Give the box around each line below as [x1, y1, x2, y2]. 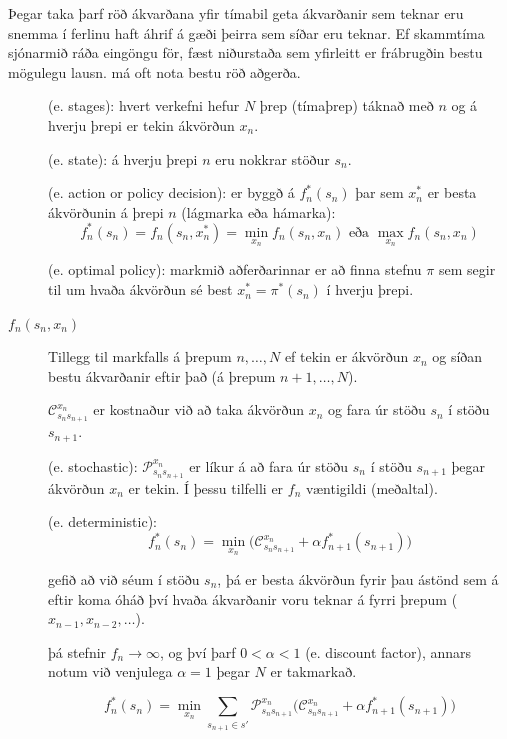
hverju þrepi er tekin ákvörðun [48, 114, 235, 135]
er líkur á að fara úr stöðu [189, 455, 349, 476]
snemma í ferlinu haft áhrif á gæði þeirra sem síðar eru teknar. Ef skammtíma [8, 22, 485, 43]
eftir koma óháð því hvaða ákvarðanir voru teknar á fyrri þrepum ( [48, 588, 458, 609]
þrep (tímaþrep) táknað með [259, 95, 434, 116]
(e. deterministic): [48, 511, 158, 532]
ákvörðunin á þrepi [48, 201, 164, 222]
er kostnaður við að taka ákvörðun [93, 399, 304, 420]
